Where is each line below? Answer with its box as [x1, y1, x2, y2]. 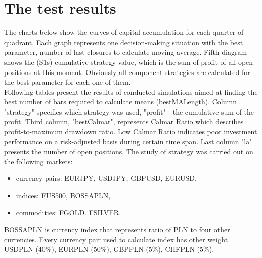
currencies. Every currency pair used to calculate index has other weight [4, 234, 228, 244]
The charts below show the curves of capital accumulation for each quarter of [4, 27, 244, 38]
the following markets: [4, 156, 73, 166]
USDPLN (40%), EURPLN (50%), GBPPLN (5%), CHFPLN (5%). [4, 244, 214, 254]
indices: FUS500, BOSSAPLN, [16, 190, 111, 201]
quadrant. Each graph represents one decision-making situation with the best [4, 36, 243, 47]
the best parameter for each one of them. [4, 77, 131, 87]
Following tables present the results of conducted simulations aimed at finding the [4, 86, 258, 97]
